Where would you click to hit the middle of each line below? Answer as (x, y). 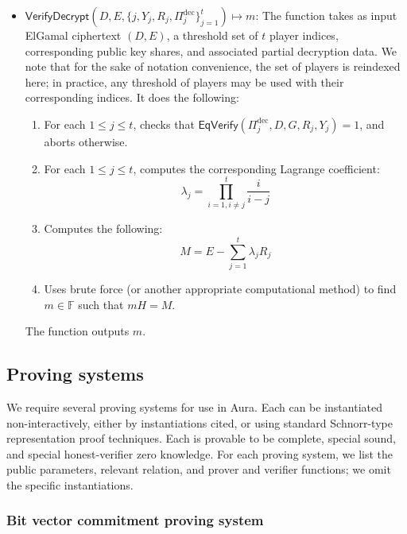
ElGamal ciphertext (73, 35)
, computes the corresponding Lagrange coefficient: (256, 168)
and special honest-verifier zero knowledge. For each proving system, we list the (200, 453)
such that (101, 304)
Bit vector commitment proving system (135, 520)
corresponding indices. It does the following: (132, 97)
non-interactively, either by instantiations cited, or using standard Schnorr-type (200, 422)
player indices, (304, 35)
